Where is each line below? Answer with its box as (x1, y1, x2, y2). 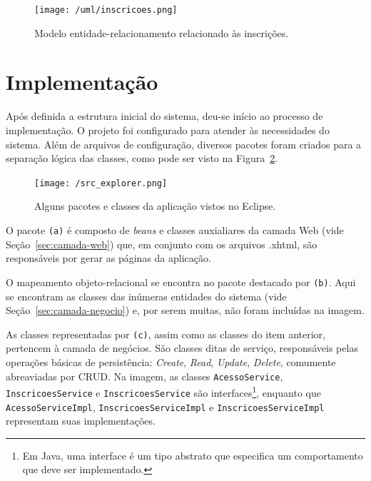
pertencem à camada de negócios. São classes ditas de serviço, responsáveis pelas (6, 340, 358, 355)
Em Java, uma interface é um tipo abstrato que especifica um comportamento (22, 447, 363, 462)
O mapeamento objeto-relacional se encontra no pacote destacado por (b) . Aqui (6, 274, 356, 289)
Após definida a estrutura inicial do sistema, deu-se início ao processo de (6, 108, 323, 123)
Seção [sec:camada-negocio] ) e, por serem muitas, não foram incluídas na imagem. (6, 303, 365, 318)
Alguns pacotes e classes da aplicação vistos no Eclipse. (34, 198, 276, 213)
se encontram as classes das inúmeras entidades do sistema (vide (6, 288, 287, 303)
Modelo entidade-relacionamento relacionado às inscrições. (34, 25, 289, 40)
